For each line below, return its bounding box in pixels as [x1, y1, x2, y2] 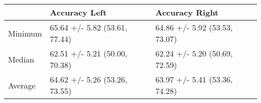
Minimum [8, 27, 42, 39]
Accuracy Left [50, 6, 107, 18]
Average [8, 79, 36, 91]
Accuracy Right [155, 6, 219, 18]
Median [8, 53, 35, 65]
